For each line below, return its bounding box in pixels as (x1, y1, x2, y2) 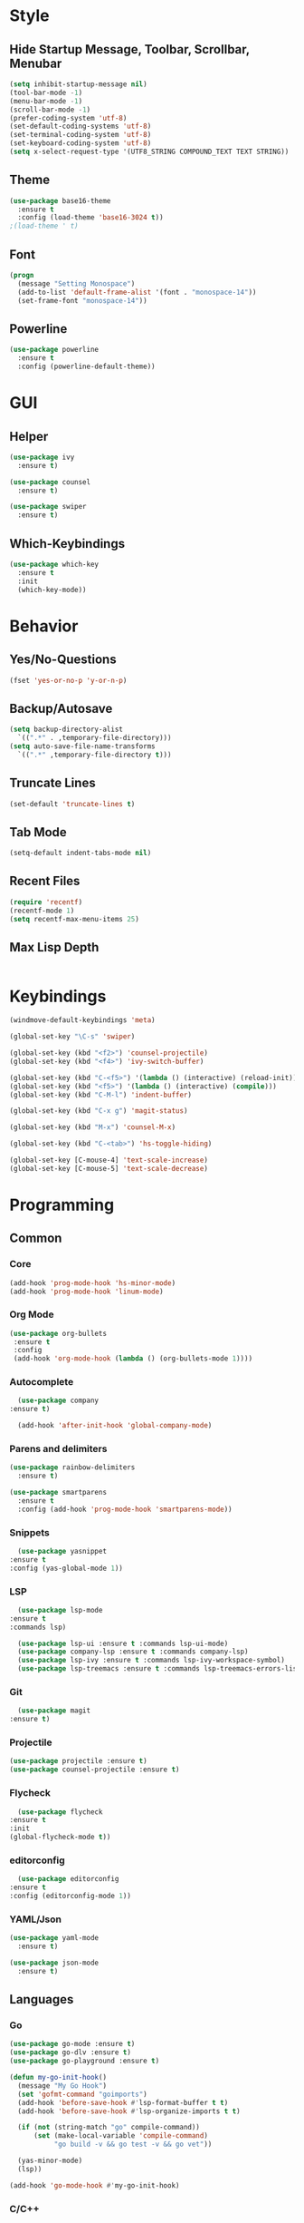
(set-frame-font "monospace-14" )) (17, 296, 147, 305)
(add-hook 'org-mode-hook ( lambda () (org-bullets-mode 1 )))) (13, 1354, 253, 1363)
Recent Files (9, 873, 81, 889)
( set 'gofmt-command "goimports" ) (17, 2090, 147, 2099)
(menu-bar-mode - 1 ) (9, 96, 83, 105)
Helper (9, 428, 49, 444)
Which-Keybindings (9, 536, 125, 551)
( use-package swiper (9, 502, 88, 512)
